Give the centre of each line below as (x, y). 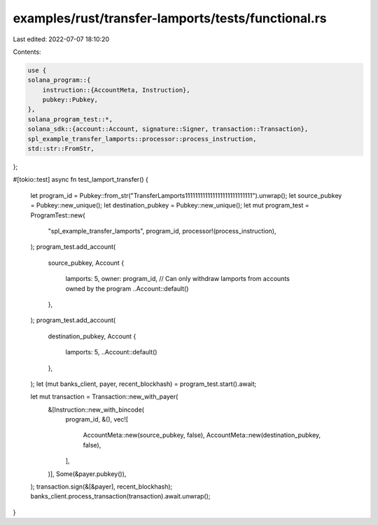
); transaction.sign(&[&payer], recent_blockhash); (101, 487)
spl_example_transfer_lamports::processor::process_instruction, (142, 139)
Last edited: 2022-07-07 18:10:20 (61, 39)
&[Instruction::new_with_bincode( (96, 410)
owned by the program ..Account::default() (127, 288)
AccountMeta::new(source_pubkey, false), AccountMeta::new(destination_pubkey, (202, 435)
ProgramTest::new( (58, 215)
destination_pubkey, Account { (92, 336)
